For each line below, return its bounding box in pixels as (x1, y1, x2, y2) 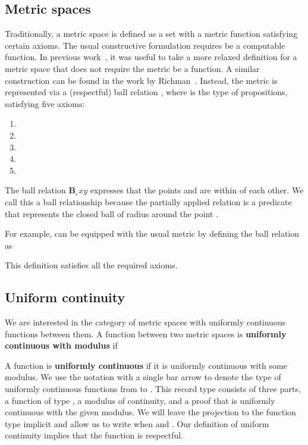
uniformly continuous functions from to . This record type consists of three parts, (5, 383, 301, 395)
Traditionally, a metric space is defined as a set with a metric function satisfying (5, 27, 298, 40)
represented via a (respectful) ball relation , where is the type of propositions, (5, 86, 288, 98)
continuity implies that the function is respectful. (5, 429, 184, 441)
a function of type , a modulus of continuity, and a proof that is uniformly (5, 394, 275, 406)
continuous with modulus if (5, 339, 118, 352)
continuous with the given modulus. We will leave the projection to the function (5, 406, 296, 418)
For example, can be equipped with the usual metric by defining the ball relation (5, 227, 300, 240)
